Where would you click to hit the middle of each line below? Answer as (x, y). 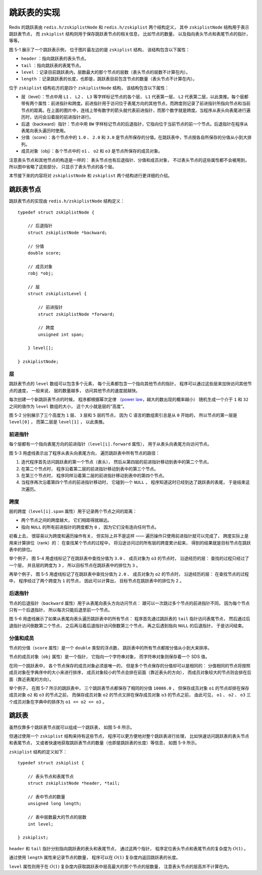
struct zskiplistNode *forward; (76, 314)
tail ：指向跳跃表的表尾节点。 (52, 65)
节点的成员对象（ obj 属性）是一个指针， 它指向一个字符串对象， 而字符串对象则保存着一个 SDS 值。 (109, 657)
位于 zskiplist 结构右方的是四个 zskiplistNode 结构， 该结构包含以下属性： (89, 88)
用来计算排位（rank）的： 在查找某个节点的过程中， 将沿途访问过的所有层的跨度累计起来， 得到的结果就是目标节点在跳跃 (130, 543)
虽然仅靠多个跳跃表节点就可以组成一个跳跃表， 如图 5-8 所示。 (72, 727)
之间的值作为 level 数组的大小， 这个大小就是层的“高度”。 (68, 406)
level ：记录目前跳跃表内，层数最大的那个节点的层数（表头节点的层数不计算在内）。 (106, 72)
